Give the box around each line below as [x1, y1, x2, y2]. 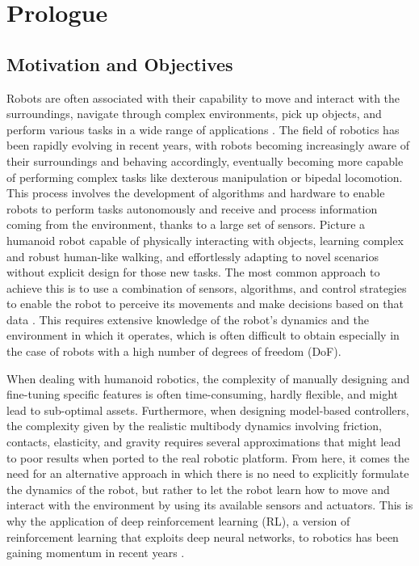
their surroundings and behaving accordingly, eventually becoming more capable [6, 152, 404, 169]
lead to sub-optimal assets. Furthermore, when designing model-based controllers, [6, 401, 409, 418]
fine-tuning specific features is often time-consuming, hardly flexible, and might [6, 386, 398, 403]
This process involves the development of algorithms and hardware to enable [6, 184, 385, 201]
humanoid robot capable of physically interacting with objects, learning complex [6, 231, 404, 248]
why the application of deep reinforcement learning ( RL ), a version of [6, 513, 350, 530]
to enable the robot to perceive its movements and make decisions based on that [6, 295, 404, 312]
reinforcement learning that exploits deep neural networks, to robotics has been [6, 528, 399, 545]
